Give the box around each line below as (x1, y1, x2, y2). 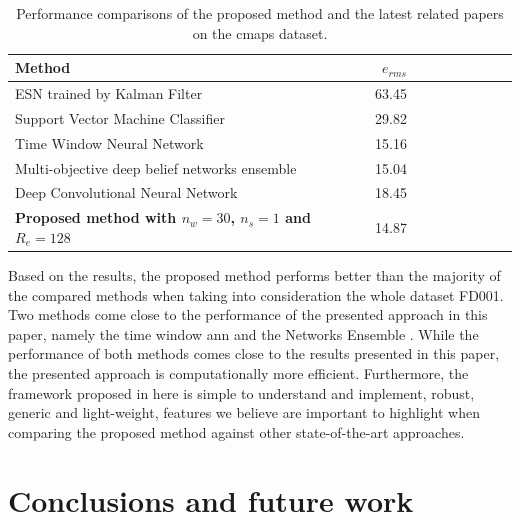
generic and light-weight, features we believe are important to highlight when (8, 402, 480, 423)
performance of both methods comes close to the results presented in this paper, (8, 343, 500, 364)
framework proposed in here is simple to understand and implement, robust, (8, 382, 475, 403)
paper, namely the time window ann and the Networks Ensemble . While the (8, 323, 479, 344)
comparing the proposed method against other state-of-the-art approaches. (8, 421, 465, 442)
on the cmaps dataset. (192, 22, 328, 43)
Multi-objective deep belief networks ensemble (15, 157, 297, 178)
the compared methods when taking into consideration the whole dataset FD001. (8, 284, 504, 305)
